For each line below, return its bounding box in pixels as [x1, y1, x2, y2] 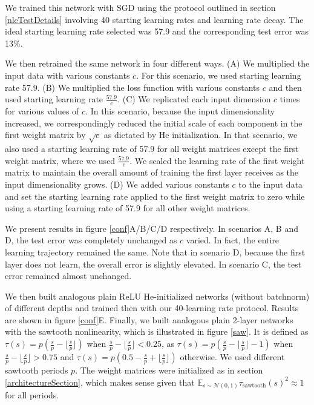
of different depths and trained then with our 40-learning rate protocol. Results [5, 301, 299, 314]
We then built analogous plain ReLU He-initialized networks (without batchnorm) [5, 289, 310, 302]
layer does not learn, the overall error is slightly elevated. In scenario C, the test [5, 257, 302, 270]
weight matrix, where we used [5, 154, 116, 166]
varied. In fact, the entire [186, 234, 280, 246]
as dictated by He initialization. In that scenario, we [103, 128, 298, 141]
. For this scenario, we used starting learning [136, 68, 301, 81]
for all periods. [5, 389, 59, 401]
